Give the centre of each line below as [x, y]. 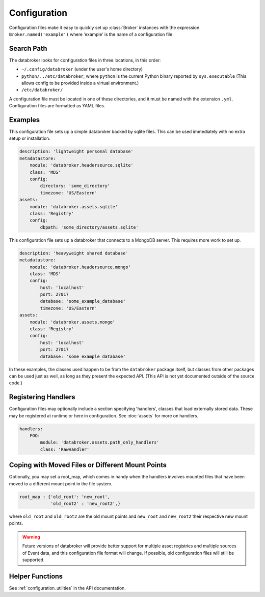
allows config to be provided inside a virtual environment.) [80, 83]
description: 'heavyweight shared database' [74, 253]
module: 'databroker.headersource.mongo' [80, 267]
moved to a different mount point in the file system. [61, 484]
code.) [16, 383]
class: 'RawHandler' [65, 449]
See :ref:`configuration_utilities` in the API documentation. [67, 588]
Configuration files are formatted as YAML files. [57, 106]
